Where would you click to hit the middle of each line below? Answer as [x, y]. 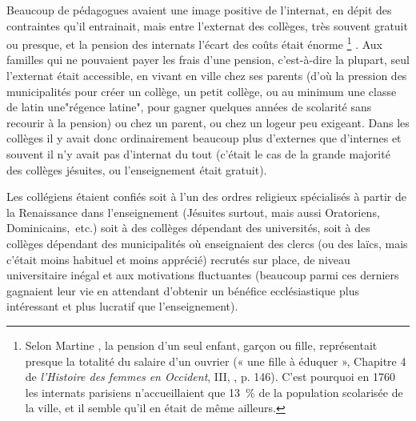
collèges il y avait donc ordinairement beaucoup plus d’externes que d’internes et [204, 138]
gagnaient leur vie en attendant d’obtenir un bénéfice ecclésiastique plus [183, 290]
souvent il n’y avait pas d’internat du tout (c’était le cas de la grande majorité [198, 154]
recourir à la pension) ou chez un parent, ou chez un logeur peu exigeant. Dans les [208, 122]
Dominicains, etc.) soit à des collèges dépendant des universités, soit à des [188, 228]
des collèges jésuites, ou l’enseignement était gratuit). [137, 169]
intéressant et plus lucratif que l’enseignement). [122, 306]
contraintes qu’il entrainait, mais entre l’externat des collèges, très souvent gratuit [207, 25]
